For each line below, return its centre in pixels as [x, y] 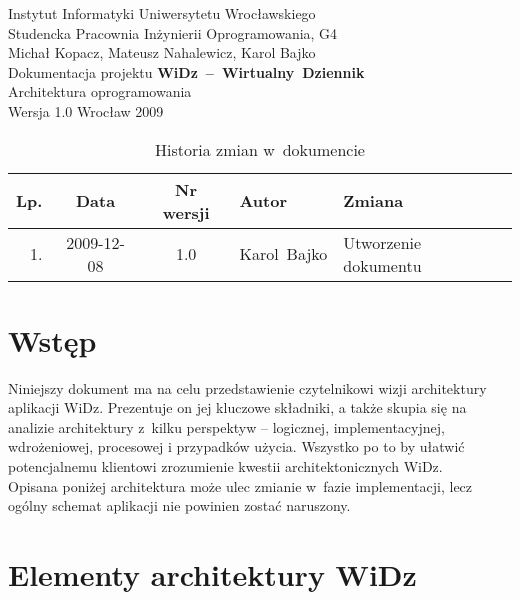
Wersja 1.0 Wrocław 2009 [86, 110]
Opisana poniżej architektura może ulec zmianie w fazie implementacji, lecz [240, 485]
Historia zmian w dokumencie [260, 149]
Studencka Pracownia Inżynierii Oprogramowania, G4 [173, 32]
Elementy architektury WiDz [212, 574]
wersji [186, 212]
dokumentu [382, 265]
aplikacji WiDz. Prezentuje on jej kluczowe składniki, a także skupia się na [237, 407]
